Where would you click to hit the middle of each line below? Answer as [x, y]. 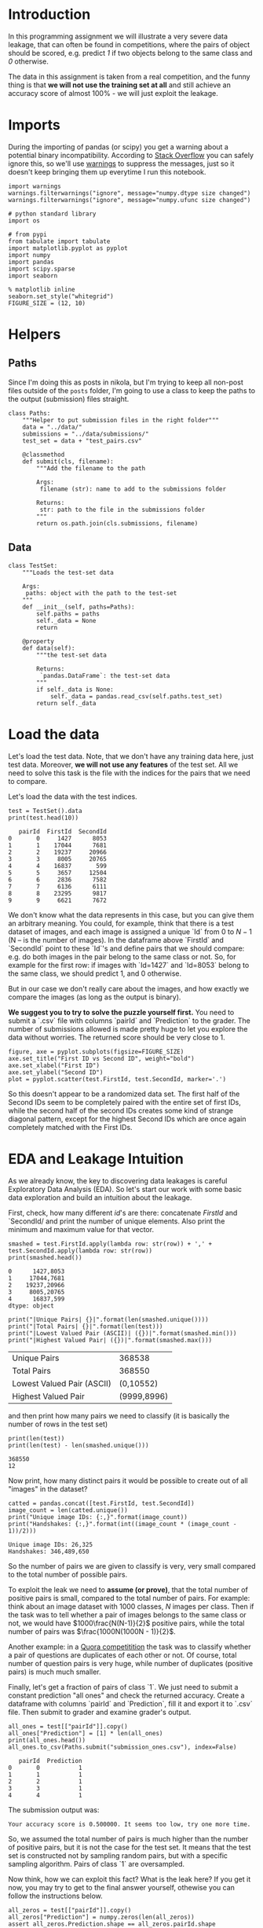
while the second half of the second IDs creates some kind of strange [121, 1110]
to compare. [28, 781]
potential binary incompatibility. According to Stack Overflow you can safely [131, 155]
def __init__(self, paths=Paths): [79, 607]
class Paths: [29, 413]
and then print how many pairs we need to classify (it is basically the [119, 1415]
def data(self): [49, 648]
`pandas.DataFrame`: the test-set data [105, 675]
